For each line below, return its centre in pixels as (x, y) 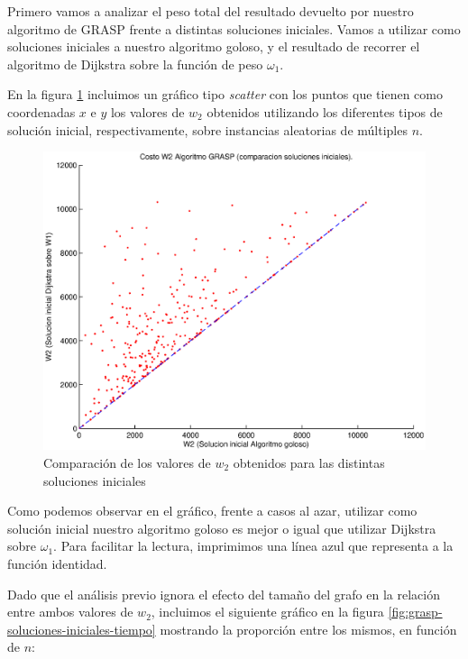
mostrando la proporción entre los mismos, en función (308, 629)
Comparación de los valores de (127, 462)
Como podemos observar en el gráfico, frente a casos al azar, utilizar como (212, 511)
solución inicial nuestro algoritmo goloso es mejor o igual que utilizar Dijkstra (222, 528)
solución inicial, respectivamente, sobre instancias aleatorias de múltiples (207, 129)
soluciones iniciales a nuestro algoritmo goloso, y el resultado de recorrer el (214, 46)
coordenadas (41, 111)
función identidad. (57, 563)
